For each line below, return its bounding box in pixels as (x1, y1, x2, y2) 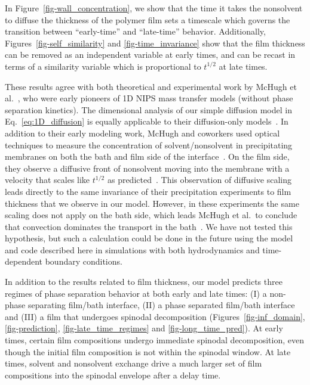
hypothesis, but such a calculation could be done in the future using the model (5, 232, 293, 244)
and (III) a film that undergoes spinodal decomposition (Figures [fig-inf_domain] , (5, 310, 305, 322)
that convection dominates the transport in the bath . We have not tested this (5, 220, 293, 232)
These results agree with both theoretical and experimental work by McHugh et (5, 80, 297, 92)
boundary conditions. (45, 255, 122, 268)
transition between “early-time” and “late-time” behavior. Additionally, (5, 25, 266, 38)
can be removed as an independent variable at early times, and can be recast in (5, 48, 296, 61)
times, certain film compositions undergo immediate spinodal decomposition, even (5, 334, 304, 346)
